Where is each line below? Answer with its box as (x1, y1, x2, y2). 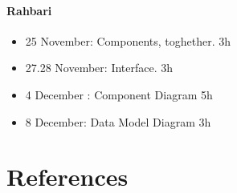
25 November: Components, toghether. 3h (25, 32, 231, 49)
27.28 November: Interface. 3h (25, 59, 174, 76)
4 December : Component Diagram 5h (25, 86, 213, 103)
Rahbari (6, 2, 52, 18)
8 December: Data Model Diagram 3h (25, 113, 211, 130)
